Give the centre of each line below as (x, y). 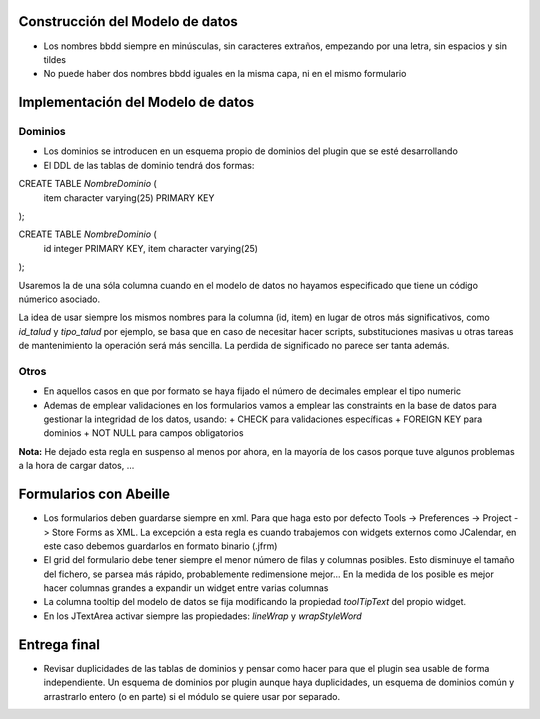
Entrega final (59, 644)
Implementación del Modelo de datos (136, 102)
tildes (55, 59)
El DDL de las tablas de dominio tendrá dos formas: (149, 165)
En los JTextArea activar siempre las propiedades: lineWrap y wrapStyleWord (202, 616)
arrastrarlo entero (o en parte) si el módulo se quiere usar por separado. (192, 696)
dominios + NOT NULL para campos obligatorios (143, 433)
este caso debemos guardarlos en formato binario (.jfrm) (160, 546)
